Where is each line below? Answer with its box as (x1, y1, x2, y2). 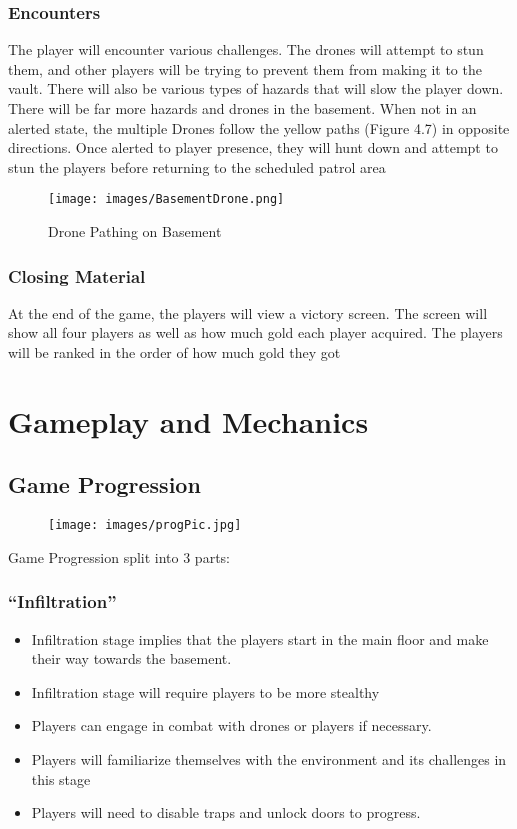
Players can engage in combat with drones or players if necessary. (31, 715, 432, 736)
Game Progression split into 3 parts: (8, 546, 230, 567)
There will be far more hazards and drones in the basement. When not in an (8, 98, 477, 118)
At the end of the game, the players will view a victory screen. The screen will (8, 302, 488, 323)
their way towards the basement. (31, 648, 232, 669)
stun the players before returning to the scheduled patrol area (8, 156, 386, 177)
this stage (31, 768, 91, 789)
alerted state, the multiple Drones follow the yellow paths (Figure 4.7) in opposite (8, 117, 510, 138)
